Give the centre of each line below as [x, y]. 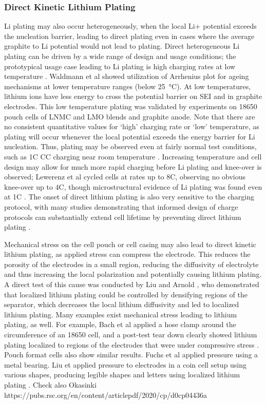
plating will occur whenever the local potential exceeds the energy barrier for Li [130, 136]
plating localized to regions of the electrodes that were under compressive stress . [132, 344]
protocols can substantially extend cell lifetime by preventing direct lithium [123, 217]
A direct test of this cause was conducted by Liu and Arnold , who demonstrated [132, 284]
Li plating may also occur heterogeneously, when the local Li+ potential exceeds [130, 26]
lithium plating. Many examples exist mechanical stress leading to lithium [121, 314]
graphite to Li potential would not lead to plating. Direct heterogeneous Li [122, 46]
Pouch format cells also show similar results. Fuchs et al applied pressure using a [131, 355]
